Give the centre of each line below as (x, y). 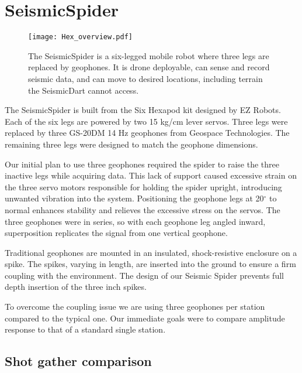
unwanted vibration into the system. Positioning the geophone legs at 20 (134, 198)
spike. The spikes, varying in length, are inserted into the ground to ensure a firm (150, 264)
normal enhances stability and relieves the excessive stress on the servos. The (143, 209)
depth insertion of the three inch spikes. (76, 287)
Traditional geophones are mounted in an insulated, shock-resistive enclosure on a (151, 252)
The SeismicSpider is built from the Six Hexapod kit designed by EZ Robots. (143, 110)
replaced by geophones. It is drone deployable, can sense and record (149, 67)
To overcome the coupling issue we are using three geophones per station (135, 307)
